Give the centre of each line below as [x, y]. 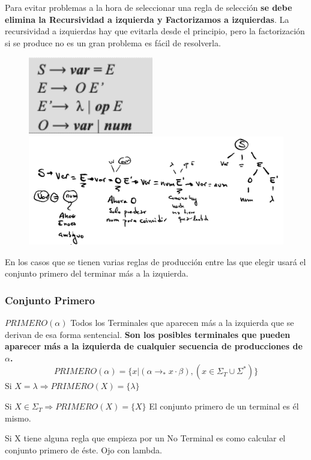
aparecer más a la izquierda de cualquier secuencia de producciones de [154, 346]
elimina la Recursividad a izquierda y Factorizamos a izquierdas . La [147, 19]
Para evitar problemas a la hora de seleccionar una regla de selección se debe [149, 7]
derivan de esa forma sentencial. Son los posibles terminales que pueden [148, 334]
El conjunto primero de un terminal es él [224, 406]
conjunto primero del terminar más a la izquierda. [97, 273]
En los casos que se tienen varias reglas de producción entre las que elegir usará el [155, 261]
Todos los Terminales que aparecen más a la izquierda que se [182, 323]
